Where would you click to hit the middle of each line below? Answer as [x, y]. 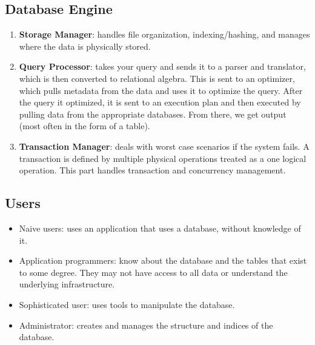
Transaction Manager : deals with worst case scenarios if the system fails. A [164, 146]
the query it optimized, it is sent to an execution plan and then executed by [160, 102]
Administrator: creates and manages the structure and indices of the [146, 325]
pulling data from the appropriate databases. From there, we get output [153, 114]
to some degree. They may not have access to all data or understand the [153, 272]
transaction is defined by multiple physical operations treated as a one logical [163, 158]
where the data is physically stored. [85, 46]
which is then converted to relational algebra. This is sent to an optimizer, [157, 78]
